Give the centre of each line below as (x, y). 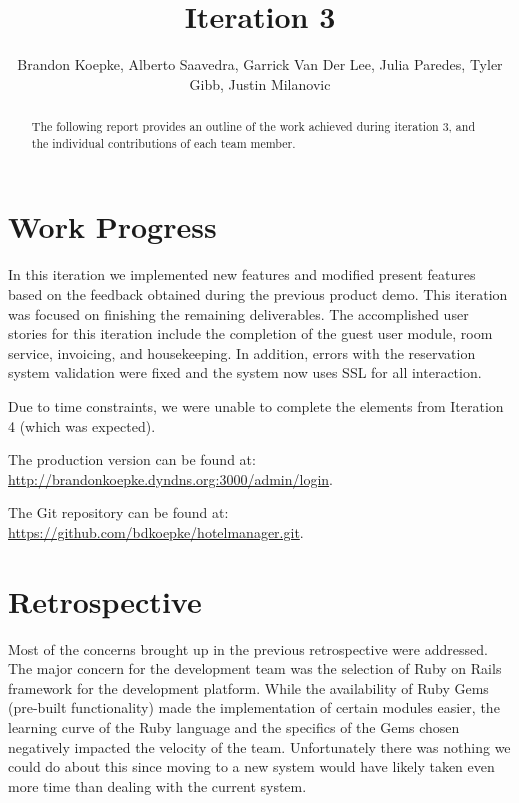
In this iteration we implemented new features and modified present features (242, 274)
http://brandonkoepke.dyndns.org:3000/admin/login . (170, 478)
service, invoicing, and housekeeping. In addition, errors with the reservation (242, 352)
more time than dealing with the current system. (157, 785)
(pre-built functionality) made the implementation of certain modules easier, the (254, 707)
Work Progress (112, 226)
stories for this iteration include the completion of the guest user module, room (250, 333)
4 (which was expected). (82, 425)
